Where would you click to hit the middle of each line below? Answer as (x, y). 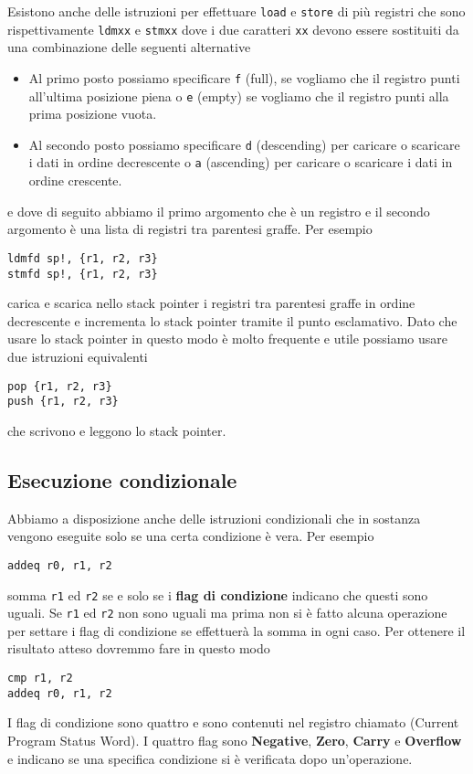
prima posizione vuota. (93, 114)
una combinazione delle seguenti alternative (129, 47)
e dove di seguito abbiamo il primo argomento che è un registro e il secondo (219, 211)
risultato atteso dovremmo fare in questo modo (139, 648)
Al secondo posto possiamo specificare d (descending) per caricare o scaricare (244, 144)
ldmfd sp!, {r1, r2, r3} (83, 258)
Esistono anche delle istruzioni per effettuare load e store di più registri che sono (236, 11)
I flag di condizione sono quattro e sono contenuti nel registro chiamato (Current (233, 722)
